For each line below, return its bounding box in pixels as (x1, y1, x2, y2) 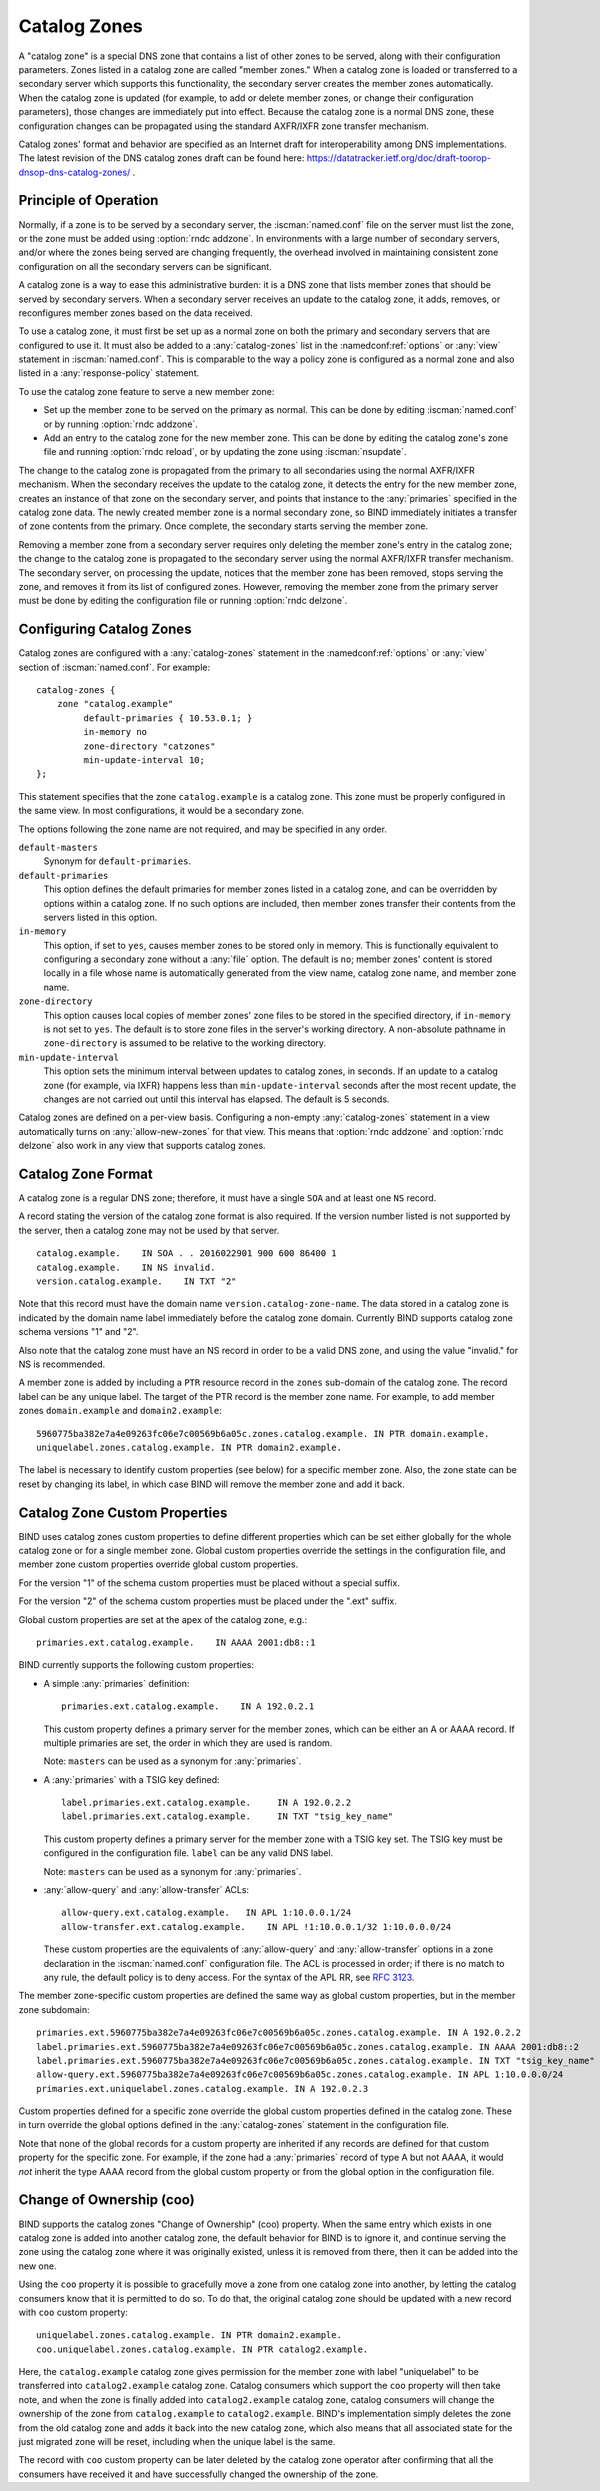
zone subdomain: (18, 2003, 90, 2015)
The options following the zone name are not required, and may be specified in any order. (18, 823, 387, 835)
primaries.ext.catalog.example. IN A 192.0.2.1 (61, 1701, 315, 1712)
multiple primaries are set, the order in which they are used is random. (43, 1736, 333, 1749)
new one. (18, 2260, 57, 2272)
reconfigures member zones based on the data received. (18, 306, 254, 319)
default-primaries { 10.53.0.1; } (83, 712, 253, 724)
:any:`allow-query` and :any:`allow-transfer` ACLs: (43, 1884, 250, 1896)
